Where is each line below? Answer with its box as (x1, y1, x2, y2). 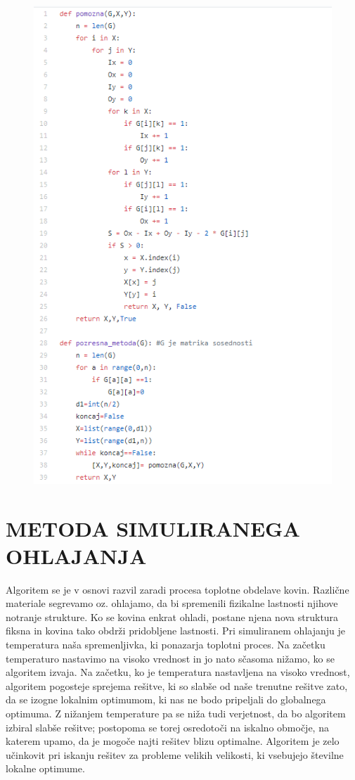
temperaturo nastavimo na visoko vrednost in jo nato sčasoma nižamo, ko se (6, 651, 335, 665)
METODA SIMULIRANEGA (6, 513, 300, 542)
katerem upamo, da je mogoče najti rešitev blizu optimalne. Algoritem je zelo (6, 734, 340, 748)
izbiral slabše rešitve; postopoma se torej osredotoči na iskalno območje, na (6, 720, 329, 734)
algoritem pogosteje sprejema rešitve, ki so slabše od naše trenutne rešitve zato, (6, 678, 348, 693)
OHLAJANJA (6, 541, 147, 570)
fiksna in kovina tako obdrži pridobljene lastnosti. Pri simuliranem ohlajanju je (6, 623, 345, 638)
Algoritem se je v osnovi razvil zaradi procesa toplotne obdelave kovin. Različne (6, 582, 349, 596)
